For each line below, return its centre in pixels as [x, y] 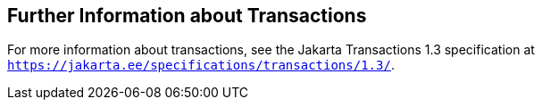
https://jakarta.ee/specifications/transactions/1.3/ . [201, 65]
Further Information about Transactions [187, 16]
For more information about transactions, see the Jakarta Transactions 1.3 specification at [271, 50]
